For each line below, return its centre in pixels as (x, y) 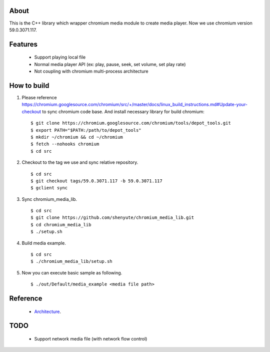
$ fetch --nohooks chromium (65, 144)
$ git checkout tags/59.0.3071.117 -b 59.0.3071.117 (96, 181)
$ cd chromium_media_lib (61, 225)
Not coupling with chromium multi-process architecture (91, 71)
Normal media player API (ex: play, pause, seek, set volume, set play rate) (110, 64)
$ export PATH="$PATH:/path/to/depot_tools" (86, 130)
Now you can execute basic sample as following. (72, 272)
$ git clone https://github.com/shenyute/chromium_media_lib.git (112, 218)
